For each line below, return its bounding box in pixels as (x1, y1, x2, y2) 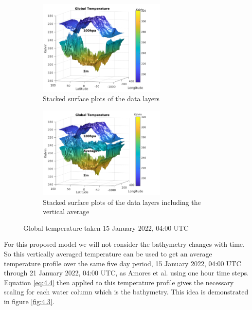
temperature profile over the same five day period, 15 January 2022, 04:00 (4, 258, 224, 268)
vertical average (43, 206, 90, 217)
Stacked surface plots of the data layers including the (43, 197, 201, 207)
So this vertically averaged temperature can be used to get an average (4, 248, 212, 258)
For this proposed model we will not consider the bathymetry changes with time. (4, 239, 245, 249)
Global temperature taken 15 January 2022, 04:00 (23, 222, 172, 233)
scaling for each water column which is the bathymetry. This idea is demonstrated (4, 287, 249, 297)
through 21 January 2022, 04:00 (4, 268, 98, 278)
